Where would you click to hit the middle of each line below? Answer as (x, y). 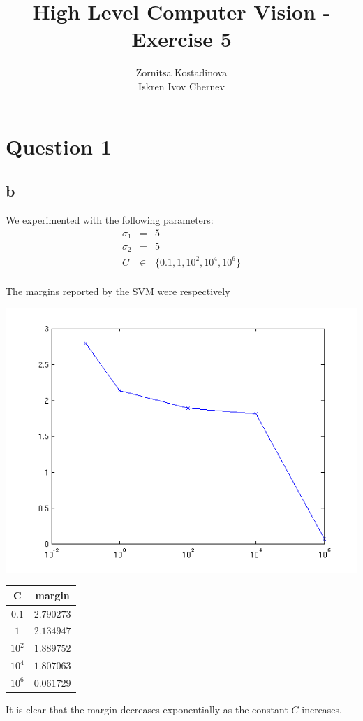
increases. (322, 709)
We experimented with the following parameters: (110, 219)
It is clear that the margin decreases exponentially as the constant (147, 709)
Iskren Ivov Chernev (181, 86)
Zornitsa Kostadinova (181, 72)
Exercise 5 (181, 39)
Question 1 (59, 146)
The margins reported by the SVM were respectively (118, 291)
